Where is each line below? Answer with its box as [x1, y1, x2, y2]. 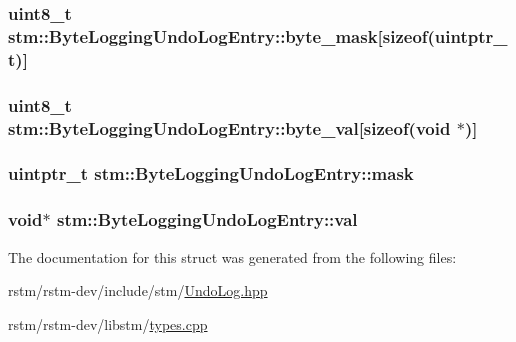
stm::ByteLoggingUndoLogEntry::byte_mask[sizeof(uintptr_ [8, 23, 508, 48]
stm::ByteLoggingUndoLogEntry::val [56, 207, 358, 232]
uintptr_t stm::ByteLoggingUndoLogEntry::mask [8, 161, 414, 186]
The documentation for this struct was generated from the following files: [8, 246, 457, 267]
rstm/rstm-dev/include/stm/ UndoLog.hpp [8, 280, 268, 301]
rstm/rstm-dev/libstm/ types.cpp [8, 313, 208, 334]
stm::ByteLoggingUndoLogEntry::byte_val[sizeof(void [8, 115, 451, 140]
